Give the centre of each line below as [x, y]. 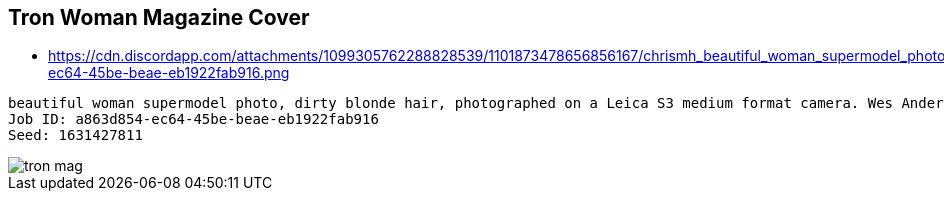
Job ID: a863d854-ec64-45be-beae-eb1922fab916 [193, 119]
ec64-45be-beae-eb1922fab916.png [169, 73]
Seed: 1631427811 [75, 135]
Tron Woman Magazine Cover [159, 17]
